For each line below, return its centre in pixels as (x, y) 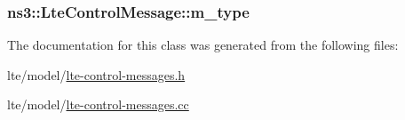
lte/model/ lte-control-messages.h (96, 74)
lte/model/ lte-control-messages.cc (98, 104)
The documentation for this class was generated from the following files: (203, 45)
